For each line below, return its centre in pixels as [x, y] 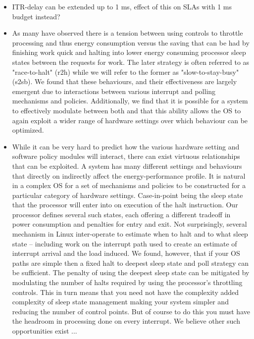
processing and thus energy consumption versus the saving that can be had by [131, 42]
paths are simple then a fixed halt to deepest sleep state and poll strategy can [130, 263]
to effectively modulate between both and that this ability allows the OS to [127, 110]
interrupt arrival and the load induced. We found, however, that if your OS [126, 253]
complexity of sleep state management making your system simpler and [120, 302]
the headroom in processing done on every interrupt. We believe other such [126, 321]
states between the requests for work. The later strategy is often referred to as [131, 62]
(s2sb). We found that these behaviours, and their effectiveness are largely [125, 81]
